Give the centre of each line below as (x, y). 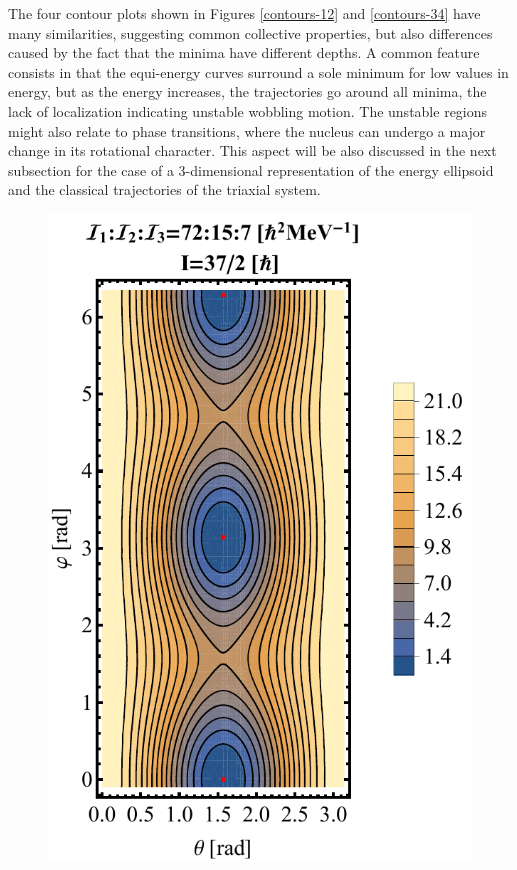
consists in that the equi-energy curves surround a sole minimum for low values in (258, 71)
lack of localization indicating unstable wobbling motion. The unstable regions (248, 110)
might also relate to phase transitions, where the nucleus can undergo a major (247, 130)
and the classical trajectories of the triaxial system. (164, 189)
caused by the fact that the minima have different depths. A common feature (244, 52)
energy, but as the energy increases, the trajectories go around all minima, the (247, 91)
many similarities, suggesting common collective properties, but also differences (250, 32)
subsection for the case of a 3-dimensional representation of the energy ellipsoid (251, 169)
